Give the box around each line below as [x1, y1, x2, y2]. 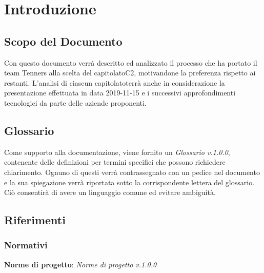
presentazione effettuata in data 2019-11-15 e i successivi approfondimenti [4, 87, 236, 98]
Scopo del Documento [4, 33, 123, 49]
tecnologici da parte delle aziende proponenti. [4, 97, 147, 108]
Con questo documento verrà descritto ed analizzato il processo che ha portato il [4, 57, 257, 68]
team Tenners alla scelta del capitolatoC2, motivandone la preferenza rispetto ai [4, 67, 256, 78]
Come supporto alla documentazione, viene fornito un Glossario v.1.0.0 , [4, 146, 230, 157]
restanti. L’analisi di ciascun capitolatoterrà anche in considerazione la [4, 77, 225, 88]
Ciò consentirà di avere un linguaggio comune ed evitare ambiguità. [4, 187, 216, 198]
